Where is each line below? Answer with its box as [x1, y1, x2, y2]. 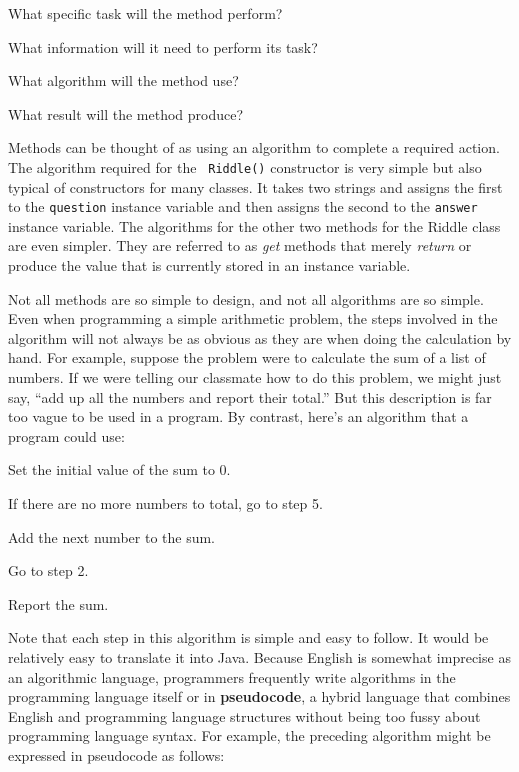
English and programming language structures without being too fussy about [8, 705, 481, 726]
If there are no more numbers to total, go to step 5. [8, 493, 323, 513]
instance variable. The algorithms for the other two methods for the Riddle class [8, 215, 501, 236]
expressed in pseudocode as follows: [8, 744, 225, 765]
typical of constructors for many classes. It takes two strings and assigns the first [8, 176, 503, 197]
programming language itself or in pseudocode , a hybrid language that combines [8, 686, 511, 707]
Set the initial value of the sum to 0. [8, 459, 231, 480]
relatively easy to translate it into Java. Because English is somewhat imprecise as [8, 646, 511, 667]
